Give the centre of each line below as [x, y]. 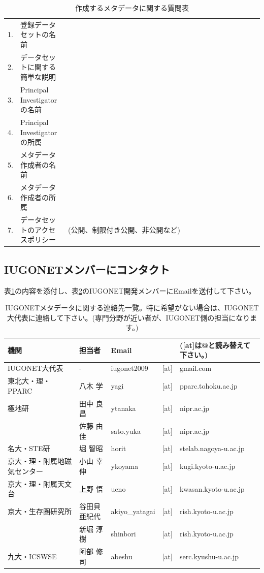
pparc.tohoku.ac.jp [208, 385]
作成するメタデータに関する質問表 [132, 8]
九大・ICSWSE [32, 556]
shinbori [123, 534]
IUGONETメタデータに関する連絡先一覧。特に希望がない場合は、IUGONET [132, 308]
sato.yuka [126, 431]
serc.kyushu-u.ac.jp [209, 556]
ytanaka [123, 408]
